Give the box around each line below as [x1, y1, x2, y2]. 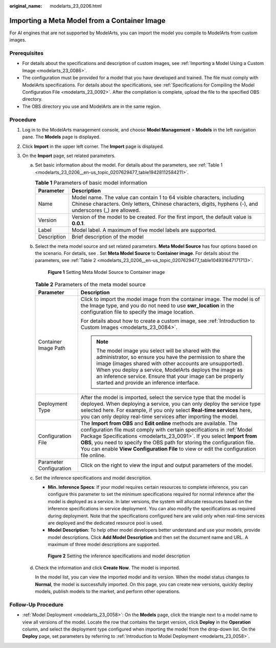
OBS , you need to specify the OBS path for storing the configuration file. [80, 439, 255, 446]
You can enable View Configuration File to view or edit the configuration [80, 445, 256, 452]
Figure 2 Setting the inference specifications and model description [48, 553, 190, 559]
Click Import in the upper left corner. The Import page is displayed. [22, 143, 164, 149]
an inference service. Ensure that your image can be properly [96, 373, 244, 380]
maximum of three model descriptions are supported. [48, 542, 160, 548]
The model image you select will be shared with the [96, 347, 220, 354]
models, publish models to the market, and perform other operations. [35, 589, 181, 595]
